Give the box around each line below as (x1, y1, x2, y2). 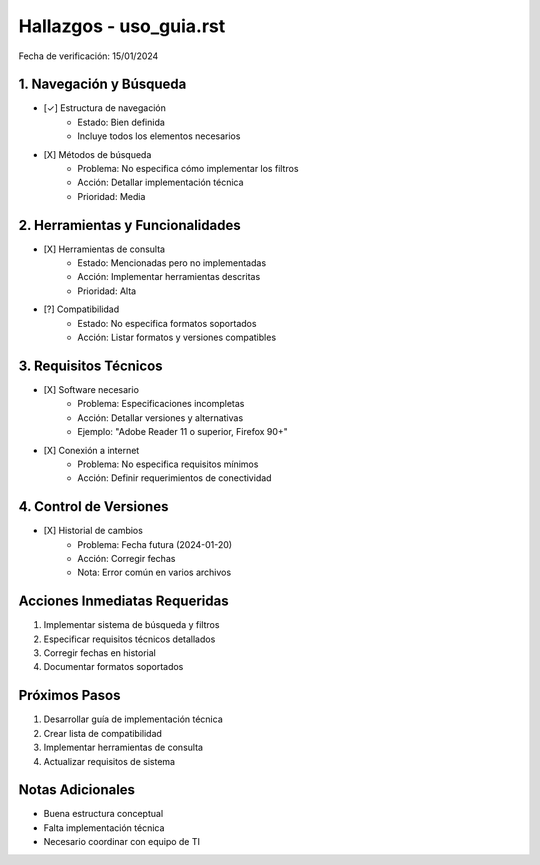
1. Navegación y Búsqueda (18, 76, 187, 93)
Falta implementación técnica (43, 821, 165, 834)
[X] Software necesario (43, 383, 140, 395)
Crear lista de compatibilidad (43, 727, 162, 739)
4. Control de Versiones (18, 498, 169, 515)
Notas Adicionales (18, 781, 135, 799)
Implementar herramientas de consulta (43, 741, 204, 754)
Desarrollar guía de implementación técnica (43, 713, 224, 725)
